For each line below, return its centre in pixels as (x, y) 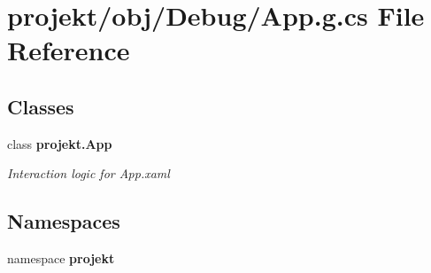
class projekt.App (60, 143)
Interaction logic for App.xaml (89, 173)
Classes (41, 106)
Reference (69, 50)
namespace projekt (61, 258)
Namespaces (64, 221)
